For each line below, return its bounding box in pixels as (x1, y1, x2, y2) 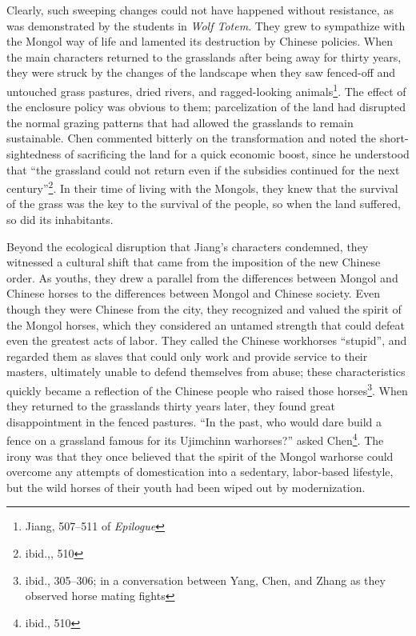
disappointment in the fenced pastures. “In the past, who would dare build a (6, 413, 382, 430)
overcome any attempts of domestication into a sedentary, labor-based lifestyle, (6, 463, 394, 480)
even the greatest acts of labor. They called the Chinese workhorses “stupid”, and (6, 332, 407, 349)
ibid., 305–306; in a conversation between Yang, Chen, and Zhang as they (25, 571, 386, 588)
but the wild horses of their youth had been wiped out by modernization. (6, 478, 366, 495)
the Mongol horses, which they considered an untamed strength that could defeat (6, 316, 405, 333)
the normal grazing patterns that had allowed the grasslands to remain (6, 114, 354, 130)
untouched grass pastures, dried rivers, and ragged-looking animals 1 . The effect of (6, 80, 406, 99)
